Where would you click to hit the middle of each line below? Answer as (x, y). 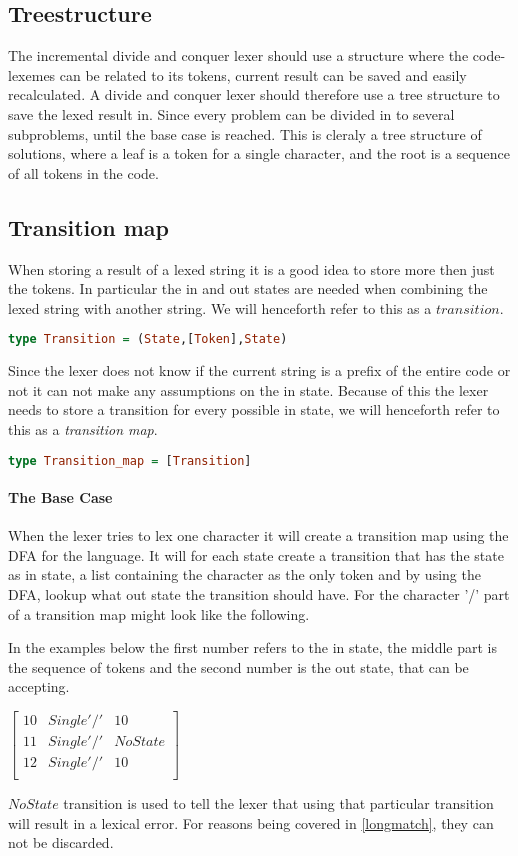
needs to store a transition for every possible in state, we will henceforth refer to (254, 409)
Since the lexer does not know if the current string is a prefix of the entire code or (259, 370)
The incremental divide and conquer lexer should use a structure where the (238, 55)
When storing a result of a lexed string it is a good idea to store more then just (251, 268)
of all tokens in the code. (83, 172)
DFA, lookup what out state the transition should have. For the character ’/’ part (259, 594)
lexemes (32, 74)
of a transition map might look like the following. (159, 613)
